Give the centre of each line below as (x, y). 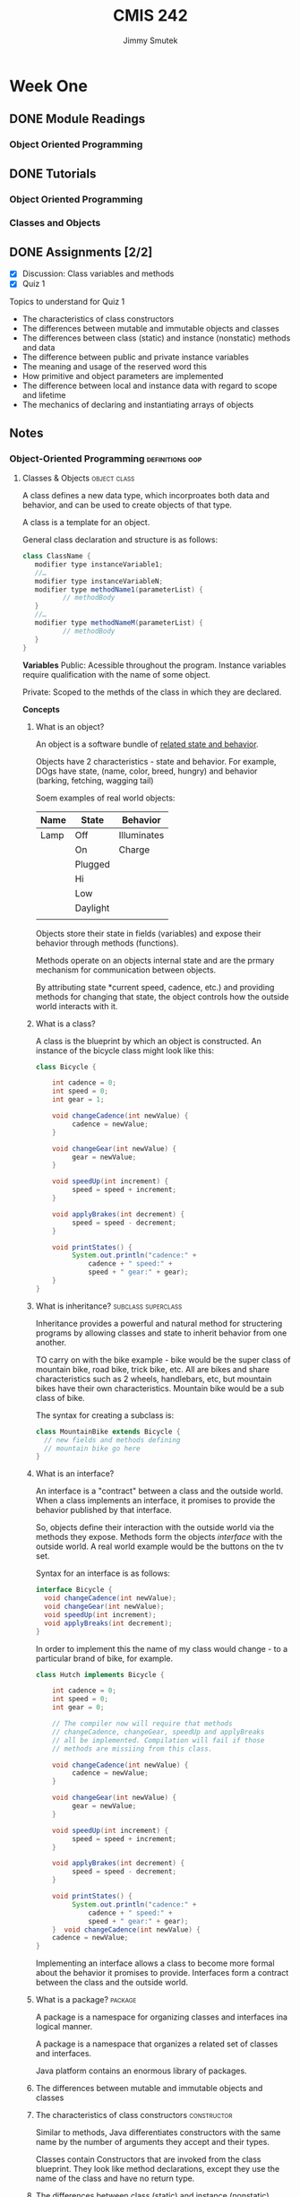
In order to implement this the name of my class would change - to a (162, 1648)
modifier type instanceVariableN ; (99, 581)
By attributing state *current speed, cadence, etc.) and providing (155, 987)
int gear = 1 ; (78, 1100)
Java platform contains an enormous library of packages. (141, 2071)
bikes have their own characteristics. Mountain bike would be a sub (160, 1388)
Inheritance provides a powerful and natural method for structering (159, 1323)
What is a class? (65, 1024)
